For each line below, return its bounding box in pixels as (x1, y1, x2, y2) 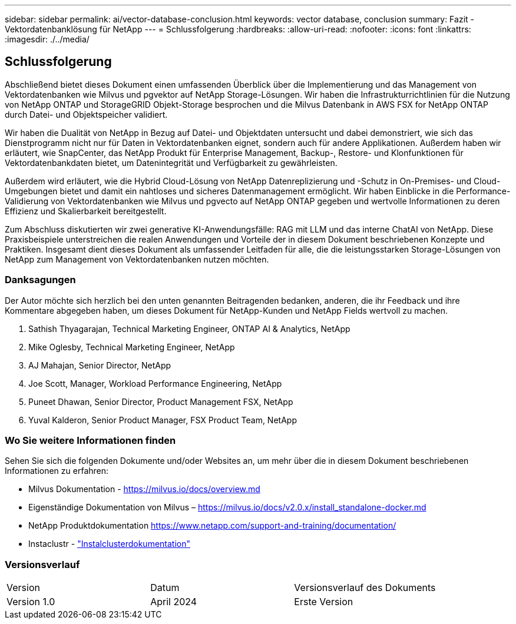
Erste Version (294, 596, 353, 608)
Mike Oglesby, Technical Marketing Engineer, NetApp (28, 341, 235, 352)
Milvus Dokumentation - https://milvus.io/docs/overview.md (28, 484, 260, 494)
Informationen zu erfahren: (5, 466, 109, 476)
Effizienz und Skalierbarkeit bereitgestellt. (5, 205, 167, 216)
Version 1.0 (6, 596, 55, 608)
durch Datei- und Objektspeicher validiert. (5, 109, 168, 120)
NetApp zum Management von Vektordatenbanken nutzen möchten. (5, 254, 269, 264)
